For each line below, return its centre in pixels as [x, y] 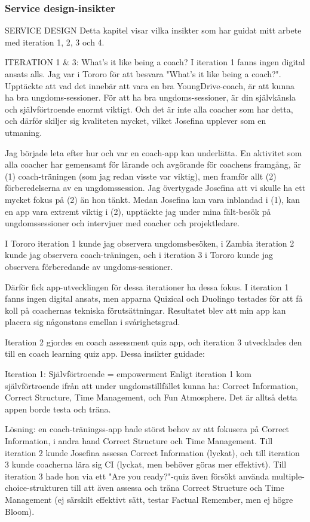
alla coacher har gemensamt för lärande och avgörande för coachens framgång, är [153, 164]
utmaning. [24, 132]
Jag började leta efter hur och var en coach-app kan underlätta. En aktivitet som [154, 152]
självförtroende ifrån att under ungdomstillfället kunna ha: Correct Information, [151, 385]
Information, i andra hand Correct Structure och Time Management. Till [139, 441]
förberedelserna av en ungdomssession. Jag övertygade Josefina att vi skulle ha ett [155, 188]
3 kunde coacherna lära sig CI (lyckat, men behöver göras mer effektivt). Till [146, 464]
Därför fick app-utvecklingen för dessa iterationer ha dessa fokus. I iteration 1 [147, 286]
